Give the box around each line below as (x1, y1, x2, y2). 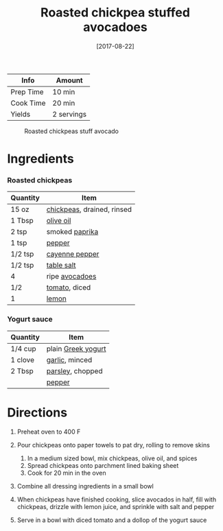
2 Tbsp (10, 366, 34, 375)
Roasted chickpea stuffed (40, 5, 191, 21)
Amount (56, 75, 84, 85)
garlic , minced (46, 355, 93, 364)
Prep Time (10, 87, 44, 97)
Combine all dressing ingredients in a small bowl (16, 482, 154, 490)
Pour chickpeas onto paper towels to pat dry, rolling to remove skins (16, 440, 211, 449)
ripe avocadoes (46, 272, 97, 281)
